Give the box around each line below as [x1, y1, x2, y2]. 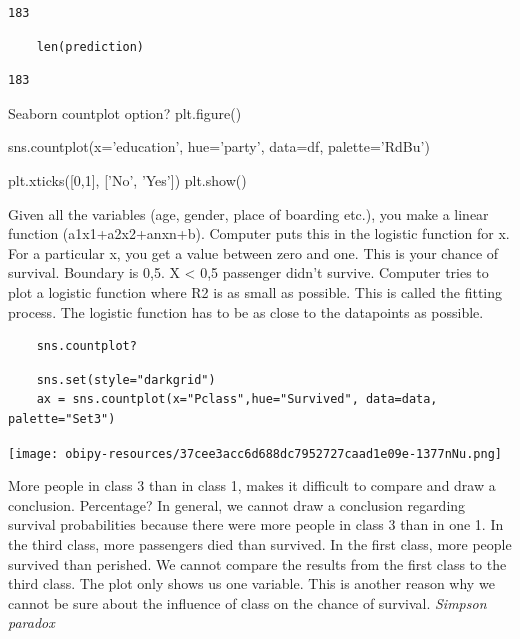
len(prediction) [36, 39, 145, 54]
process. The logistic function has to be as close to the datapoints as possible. [8, 301, 484, 322]
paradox [8, 612, 55, 633]
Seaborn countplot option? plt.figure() [8, 102, 242, 123]
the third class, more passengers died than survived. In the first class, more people [8, 533, 512, 554]
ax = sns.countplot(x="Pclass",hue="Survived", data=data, [36, 392, 438, 407]
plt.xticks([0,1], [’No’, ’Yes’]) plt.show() [8, 169, 247, 190]
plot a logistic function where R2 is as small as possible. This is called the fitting [8, 281, 503, 302]
